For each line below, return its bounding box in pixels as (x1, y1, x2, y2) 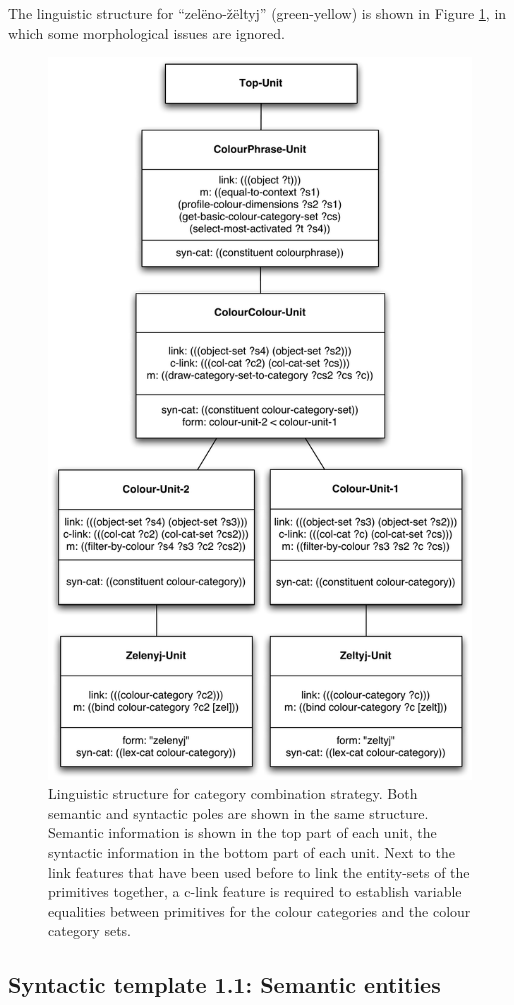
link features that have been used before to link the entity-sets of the (48, 861, 470, 882)
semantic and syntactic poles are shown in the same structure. (48, 802, 429, 823)
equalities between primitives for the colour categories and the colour (48, 900, 471, 921)
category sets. (48, 920, 132, 941)
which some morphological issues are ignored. (8, 22, 285, 43)
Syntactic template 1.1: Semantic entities (8, 969, 441, 1000)
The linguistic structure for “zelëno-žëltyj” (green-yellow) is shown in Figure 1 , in (8, 3, 507, 23)
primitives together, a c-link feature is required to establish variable (48, 881, 462, 902)
